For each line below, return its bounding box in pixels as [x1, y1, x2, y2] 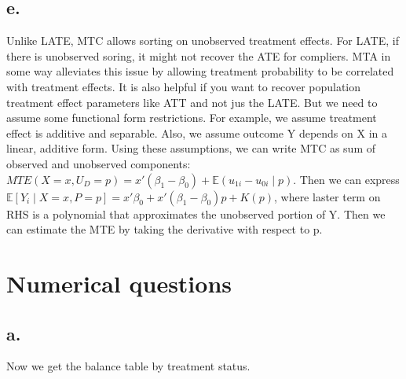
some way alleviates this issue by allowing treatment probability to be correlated [6, 63, 394, 79]
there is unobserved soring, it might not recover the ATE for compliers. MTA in [6, 47, 391, 64]
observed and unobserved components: [6, 155, 191, 171]
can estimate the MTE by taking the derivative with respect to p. [6, 221, 323, 237]
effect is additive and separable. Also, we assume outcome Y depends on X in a [6, 124, 387, 141]
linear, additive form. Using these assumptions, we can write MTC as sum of [6, 140, 376, 156]
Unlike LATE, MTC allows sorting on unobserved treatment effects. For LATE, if [6, 32, 399, 49]
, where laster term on [273, 188, 381, 204]
